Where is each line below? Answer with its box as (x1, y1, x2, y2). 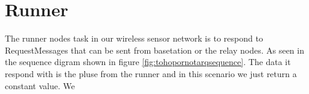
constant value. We (5, 79, 75, 92)
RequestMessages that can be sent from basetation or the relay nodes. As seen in (5, 43, 304, 56)
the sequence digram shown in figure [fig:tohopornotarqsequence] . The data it (5, 55, 291, 68)
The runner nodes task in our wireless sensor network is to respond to (5, 32, 263, 45)
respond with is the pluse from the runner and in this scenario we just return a (5, 67, 297, 80)
